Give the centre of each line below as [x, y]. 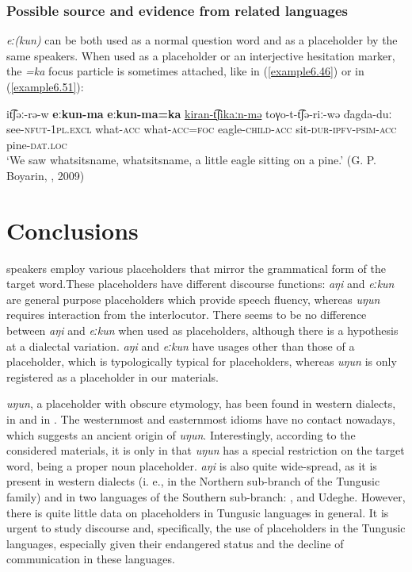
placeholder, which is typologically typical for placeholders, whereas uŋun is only [202, 361]
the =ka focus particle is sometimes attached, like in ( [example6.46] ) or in [185, 71]
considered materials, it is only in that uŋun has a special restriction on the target [206, 450]
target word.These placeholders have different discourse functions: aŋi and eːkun [200, 284]
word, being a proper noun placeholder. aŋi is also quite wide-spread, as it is [192, 465]
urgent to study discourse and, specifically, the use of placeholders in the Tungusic [206, 528]
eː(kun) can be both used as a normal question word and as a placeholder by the [202, 40]
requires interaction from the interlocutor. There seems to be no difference [187, 315]
